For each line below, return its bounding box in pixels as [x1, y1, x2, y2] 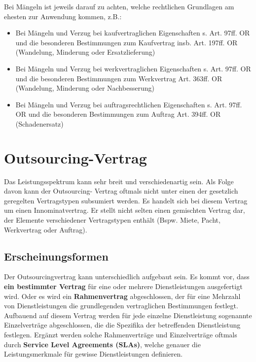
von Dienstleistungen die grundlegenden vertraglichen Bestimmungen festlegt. [4, 300, 238, 311]
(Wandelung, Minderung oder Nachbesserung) [15, 83, 154, 93]
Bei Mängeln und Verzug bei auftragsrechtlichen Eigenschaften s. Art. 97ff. [15, 99, 242, 109]
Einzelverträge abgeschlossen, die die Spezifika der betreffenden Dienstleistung [4, 320, 241, 330]
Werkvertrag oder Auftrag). [4, 224, 87, 234]
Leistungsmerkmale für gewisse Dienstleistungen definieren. [4, 349, 183, 359]
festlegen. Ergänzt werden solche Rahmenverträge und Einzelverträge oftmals [4, 329, 237, 339]
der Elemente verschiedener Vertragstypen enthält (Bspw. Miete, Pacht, [4, 215, 220, 225]
